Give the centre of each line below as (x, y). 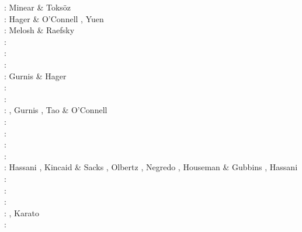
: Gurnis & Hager (35, 75)
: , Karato (22, 212)
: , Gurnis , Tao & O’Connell (56, 110)
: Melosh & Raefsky (39, 30)
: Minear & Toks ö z (38, 7)
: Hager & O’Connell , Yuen (54, 18)
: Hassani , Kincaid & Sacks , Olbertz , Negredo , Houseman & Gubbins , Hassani (151, 167)
